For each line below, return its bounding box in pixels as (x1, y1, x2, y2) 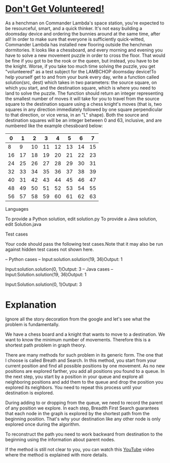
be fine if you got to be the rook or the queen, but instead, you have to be (5, 57, 159, 64)
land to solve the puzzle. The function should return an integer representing (5, 90, 164, 96)
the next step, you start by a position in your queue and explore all (5, 373, 144, 380)
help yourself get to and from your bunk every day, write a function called (5, 74, 159, 80)
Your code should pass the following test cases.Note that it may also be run (5, 241, 163, 247)
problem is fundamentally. (5, 321, 60, 327)
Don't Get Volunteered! (5, 3, 105, 15)
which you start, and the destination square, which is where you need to (5, 84, 156, 91)
